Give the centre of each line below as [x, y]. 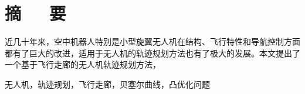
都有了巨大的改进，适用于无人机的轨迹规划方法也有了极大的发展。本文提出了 [152, 53]
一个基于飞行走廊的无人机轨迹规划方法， [83, 64]
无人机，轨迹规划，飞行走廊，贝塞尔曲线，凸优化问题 [107, 84]
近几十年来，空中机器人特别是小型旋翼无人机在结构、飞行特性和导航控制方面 [152, 41]
